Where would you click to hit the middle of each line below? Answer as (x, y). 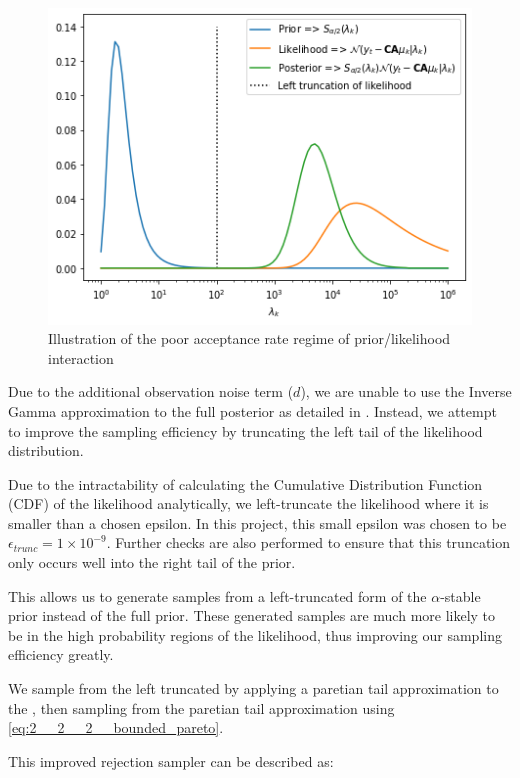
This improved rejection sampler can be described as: (171, 760)
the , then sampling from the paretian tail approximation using (201, 707)
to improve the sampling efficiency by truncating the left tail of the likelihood (245, 430)
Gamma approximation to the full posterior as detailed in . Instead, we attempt (252, 410)
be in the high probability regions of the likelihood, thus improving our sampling (255, 634)
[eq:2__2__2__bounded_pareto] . (116, 727)
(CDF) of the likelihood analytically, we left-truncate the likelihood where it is (248, 503)
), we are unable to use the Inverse (406, 391)
